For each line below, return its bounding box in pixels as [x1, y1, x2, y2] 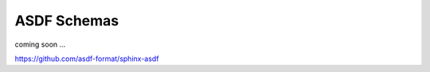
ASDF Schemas [14, 12, 119, 29]
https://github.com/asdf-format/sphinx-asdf [14, 54, 159, 63]
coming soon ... [14, 40, 66, 49]
